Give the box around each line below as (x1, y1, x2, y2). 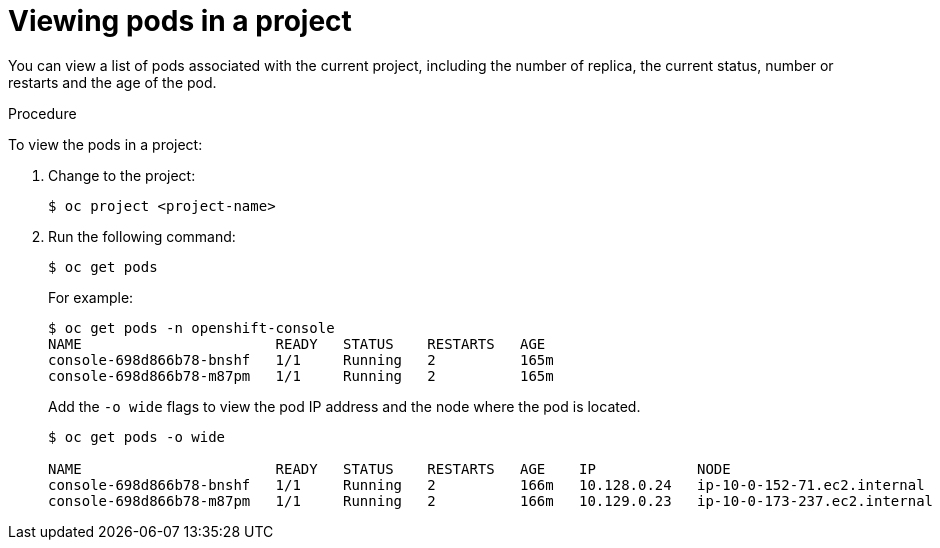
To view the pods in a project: (8, 135, 203, 153)
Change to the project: (48, 166, 196, 184)
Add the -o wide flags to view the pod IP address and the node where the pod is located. (48, 397, 641, 415)
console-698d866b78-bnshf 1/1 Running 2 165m (48, 351, 554, 368)
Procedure (8, 104, 77, 122)
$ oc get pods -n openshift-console (48, 319, 335, 336)
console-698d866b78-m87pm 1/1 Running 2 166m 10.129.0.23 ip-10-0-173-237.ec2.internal (48, 492, 934, 509)
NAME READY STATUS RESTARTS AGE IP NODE (48, 460, 731, 477)
